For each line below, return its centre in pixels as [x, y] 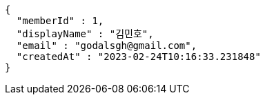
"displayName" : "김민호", [85, 34]
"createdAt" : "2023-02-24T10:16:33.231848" [138, 57]
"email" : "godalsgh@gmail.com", [107, 46]
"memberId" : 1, [60, 21]
